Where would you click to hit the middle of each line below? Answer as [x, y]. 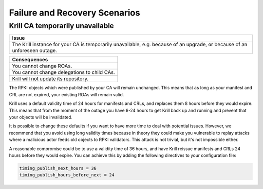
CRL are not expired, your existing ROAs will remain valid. [66, 94]
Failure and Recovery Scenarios [75, 13]
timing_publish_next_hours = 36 [58, 168]
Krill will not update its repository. [50, 79]
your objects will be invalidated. [41, 117]
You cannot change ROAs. [42, 66]
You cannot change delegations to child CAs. [64, 72]
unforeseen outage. [34, 51]
